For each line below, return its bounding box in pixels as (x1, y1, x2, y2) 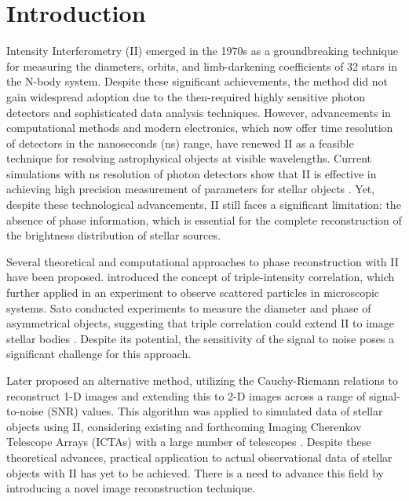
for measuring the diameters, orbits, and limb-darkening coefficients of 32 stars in (6, 57, 398, 74)
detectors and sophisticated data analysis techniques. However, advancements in (6, 104, 391, 120)
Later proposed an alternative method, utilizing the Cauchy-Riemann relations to (6, 372, 398, 388)
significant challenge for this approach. (6, 346, 192, 362)
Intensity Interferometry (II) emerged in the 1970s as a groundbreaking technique (6, 42, 399, 59)
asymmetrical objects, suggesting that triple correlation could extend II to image (6, 315, 394, 331)
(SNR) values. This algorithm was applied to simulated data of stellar (47, 403, 383, 419)
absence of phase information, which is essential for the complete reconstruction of (6, 211, 402, 228)
